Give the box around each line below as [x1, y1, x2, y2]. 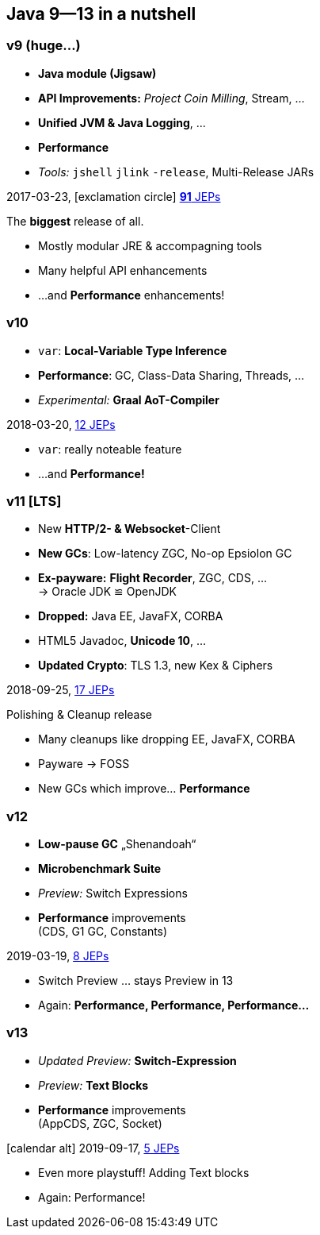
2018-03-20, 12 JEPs [6, 417, 116, 431]
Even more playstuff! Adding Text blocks [38, 1165, 250, 1179]
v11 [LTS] [6, 492, 62, 509]
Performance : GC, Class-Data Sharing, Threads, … [38, 368, 305, 382]
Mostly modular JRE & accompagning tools [38, 238, 262, 253]
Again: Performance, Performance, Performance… [38, 998, 310, 1013]
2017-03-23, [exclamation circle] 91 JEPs [6, 189, 221, 203]
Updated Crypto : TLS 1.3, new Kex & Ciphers [38, 658, 273, 673]
